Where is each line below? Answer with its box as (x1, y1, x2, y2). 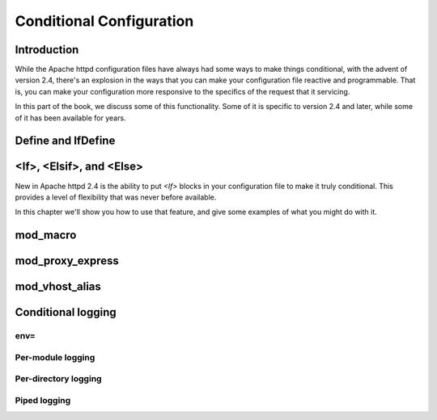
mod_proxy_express (15, 254, 119, 268)
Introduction (15, 43, 79, 57)
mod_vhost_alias (15, 279, 101, 294)
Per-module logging (15, 351, 95, 363)
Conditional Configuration (15, 12, 194, 30)
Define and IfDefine (15, 134, 116, 148)
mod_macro (15, 229, 77, 242)
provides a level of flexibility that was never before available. (15, 192, 217, 202)
